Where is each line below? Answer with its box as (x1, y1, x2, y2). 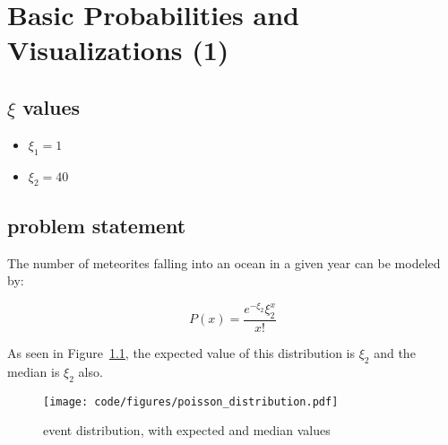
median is (7, 362, 60, 380)
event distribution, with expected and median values (43, 421, 331, 440)
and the (374, 344, 416, 362)
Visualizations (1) (7, 31, 229, 68)
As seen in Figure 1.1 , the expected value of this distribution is (7, 344, 356, 362)
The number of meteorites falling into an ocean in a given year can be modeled (7, 253, 441, 272)
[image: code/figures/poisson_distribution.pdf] (43, 395, 339, 408)
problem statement (7, 211, 186, 239)
